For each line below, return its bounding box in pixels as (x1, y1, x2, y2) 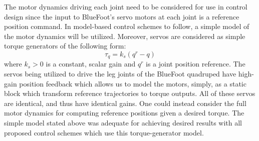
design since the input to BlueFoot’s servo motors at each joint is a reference (4, 11, 239, 21)
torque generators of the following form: (4, 40, 126, 51)
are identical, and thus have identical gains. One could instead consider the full (4, 97, 246, 108)
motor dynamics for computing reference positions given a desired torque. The (4, 107, 244, 118)
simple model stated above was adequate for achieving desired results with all (4, 117, 242, 127)
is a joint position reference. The (146, 58, 245, 69)
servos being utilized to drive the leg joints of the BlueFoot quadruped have (4, 68, 236, 79)
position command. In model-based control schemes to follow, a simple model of (4, 21, 249, 31)
